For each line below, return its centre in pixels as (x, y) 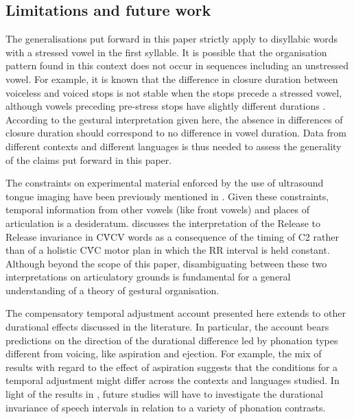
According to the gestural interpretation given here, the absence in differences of (174, 119)
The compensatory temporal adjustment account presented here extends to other (176, 313)
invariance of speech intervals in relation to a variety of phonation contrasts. (166, 407)
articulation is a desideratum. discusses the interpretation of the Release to (163, 223)
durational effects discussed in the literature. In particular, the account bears (167, 327)
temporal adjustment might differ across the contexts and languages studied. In (173, 380)
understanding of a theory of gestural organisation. (113, 290)
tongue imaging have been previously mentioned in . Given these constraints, (167, 196)
